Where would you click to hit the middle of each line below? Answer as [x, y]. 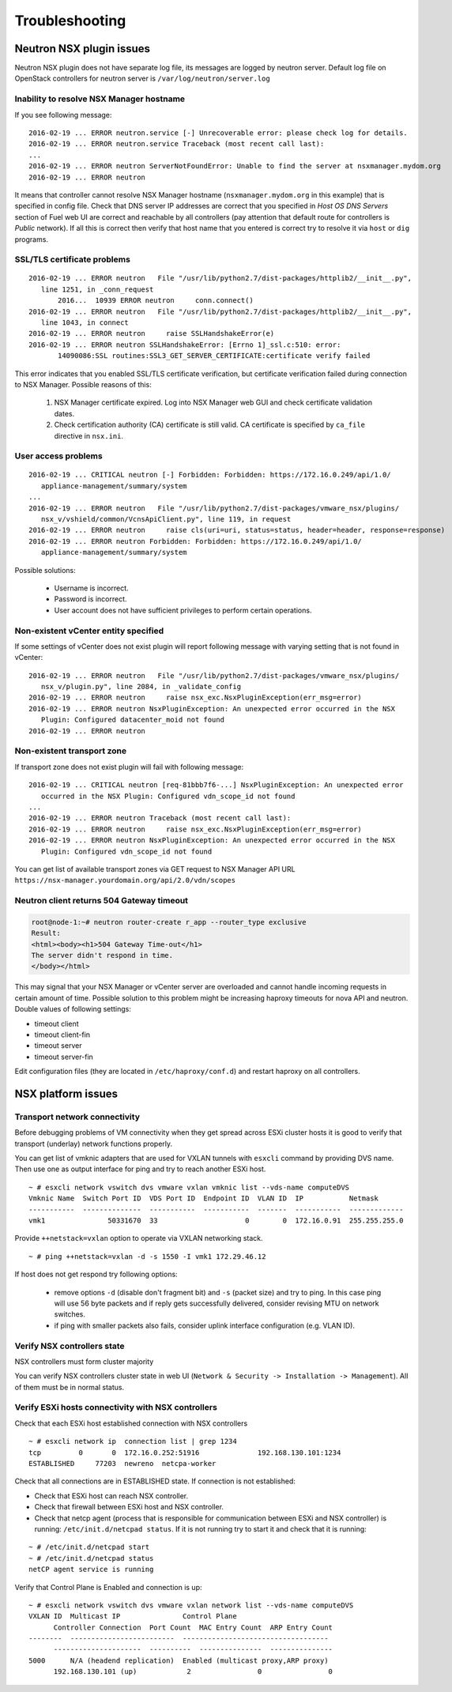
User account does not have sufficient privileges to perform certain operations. [183, 610]
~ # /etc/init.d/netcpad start [89, 1547]
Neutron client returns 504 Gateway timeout [102, 901]
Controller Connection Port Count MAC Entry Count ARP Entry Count [193, 1627]
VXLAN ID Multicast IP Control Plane [133, 1617]
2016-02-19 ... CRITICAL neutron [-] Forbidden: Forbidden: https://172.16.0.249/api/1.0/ [210, 475]
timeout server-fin [64, 1057]
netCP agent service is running [91, 1570]
